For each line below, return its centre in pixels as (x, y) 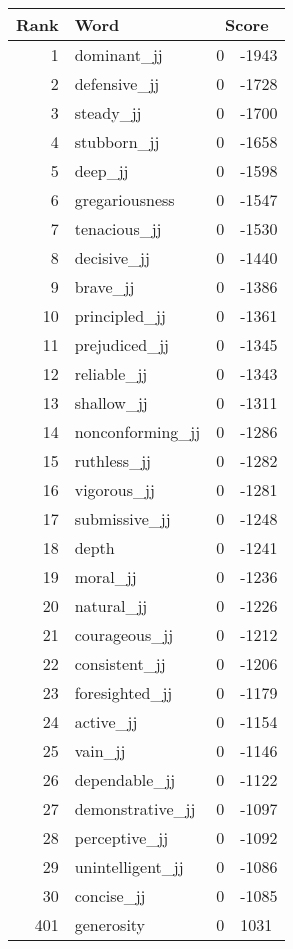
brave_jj (104, 286)
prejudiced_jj (122, 344)
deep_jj (101, 170)
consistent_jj (120, 663)
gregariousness (124, 199)
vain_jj (100, 750)
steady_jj (108, 112)
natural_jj (111, 605)
